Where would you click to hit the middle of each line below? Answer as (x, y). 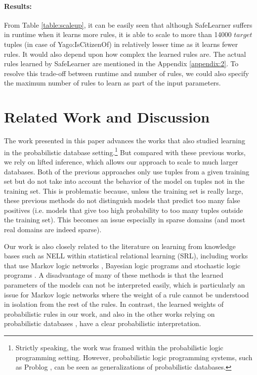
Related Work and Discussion (107, 117)
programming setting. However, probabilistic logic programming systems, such (134, 357)
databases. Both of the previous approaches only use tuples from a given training (127, 171)
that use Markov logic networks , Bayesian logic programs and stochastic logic (122, 265)
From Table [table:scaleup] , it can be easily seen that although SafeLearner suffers (128, 24)
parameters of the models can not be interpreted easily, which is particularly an (125, 285)
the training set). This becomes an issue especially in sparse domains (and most (125, 220)
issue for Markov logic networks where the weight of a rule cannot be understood (127, 294)
